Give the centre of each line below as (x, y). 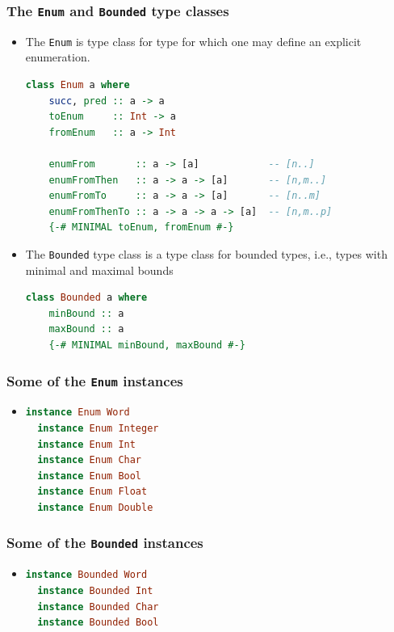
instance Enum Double (95, 507)
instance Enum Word (78, 413)
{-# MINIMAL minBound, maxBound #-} (147, 345)
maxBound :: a (86, 329)
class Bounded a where (86, 298)
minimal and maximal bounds (99, 270)
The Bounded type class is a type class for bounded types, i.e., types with (206, 253)
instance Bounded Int (95, 590)
